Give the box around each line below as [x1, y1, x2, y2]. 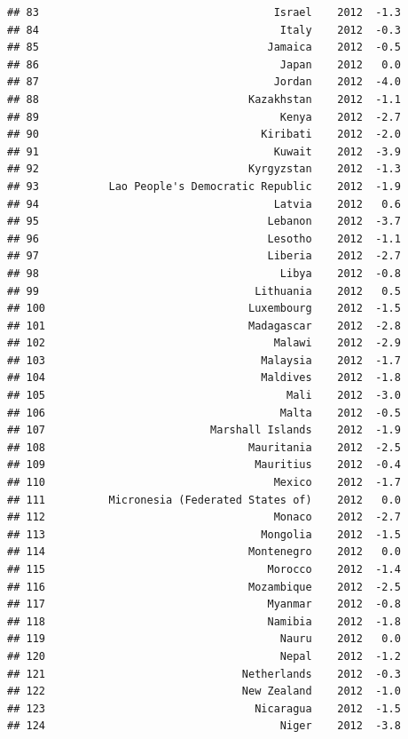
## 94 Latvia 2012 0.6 [7, 197, 401, 211]
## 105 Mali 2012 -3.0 [7, 389, 401, 402]
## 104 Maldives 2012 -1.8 [7, 371, 401, 385]
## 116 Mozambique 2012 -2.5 [7, 580, 401, 593]
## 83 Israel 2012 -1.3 [7, 6, 401, 19]
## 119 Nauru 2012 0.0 [7, 632, 401, 646]
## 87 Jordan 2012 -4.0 [7, 75, 401, 89]
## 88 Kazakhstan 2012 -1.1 [7, 92, 401, 106]
